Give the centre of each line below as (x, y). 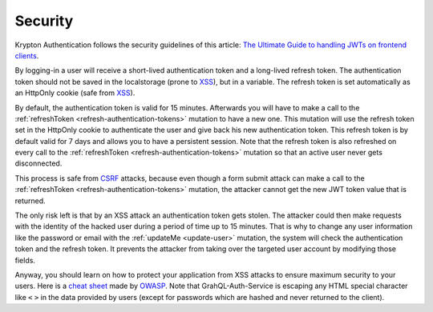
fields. (25, 260)
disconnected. (38, 163)
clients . (27, 55)
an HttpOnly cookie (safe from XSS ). (75, 93)
